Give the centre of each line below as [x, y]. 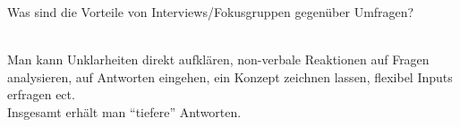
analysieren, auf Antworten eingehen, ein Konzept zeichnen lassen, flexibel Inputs [230, 76]
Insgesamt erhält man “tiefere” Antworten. [124, 111]
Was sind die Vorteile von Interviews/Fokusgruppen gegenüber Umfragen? [211, 12]
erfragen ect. [41, 94]
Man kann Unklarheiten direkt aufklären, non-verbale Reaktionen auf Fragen [218, 59]
